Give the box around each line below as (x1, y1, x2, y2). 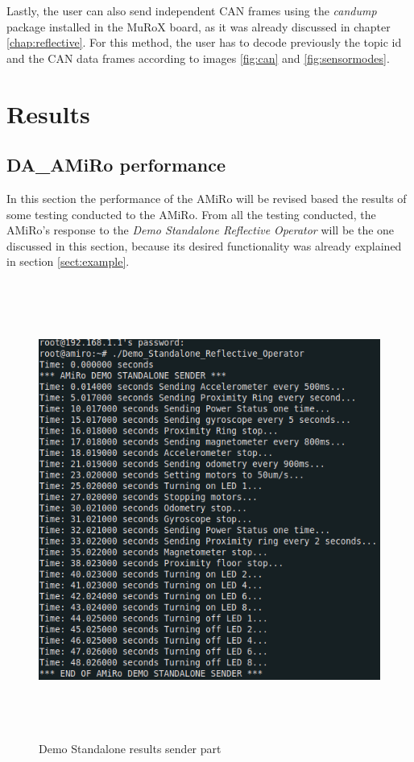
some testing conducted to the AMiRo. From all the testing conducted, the (6, 205, 376, 222)
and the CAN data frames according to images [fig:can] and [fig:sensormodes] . (6, 49, 390, 66)
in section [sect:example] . (6, 253, 130, 270)
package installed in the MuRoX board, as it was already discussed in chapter (6, 18, 391, 35)
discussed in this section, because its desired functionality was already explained (6, 237, 402, 254)
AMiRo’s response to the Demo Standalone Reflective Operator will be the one (6, 222, 395, 238)
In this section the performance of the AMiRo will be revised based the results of (6, 189, 407, 206)
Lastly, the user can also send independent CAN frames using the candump (6, 2, 377, 19)
